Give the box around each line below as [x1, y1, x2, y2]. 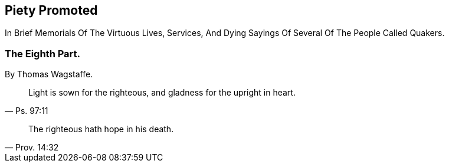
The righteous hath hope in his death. [28, 124, 174, 135]
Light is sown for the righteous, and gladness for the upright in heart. [28, 87, 296, 98]
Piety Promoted [5, 3, 98, 18]
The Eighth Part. [5, 47, 81, 60]
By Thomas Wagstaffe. [5, 69, 93, 80]
